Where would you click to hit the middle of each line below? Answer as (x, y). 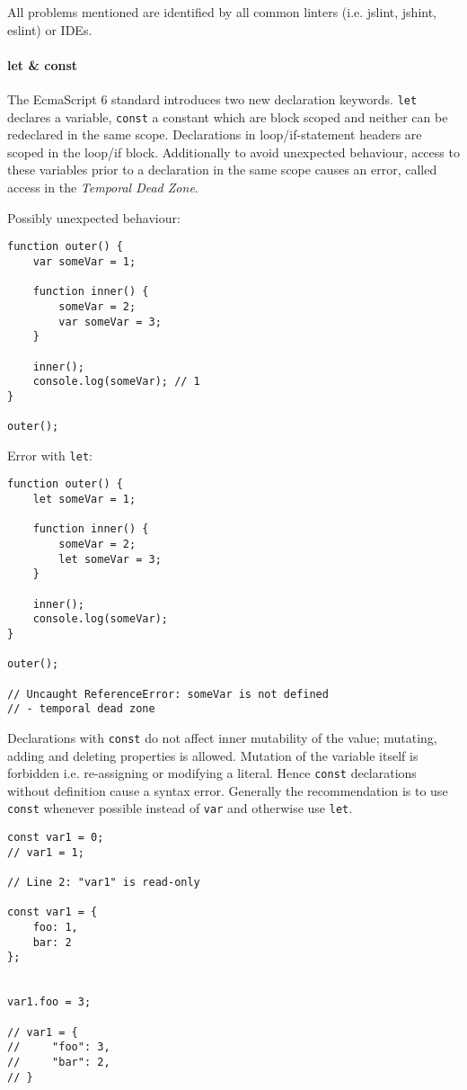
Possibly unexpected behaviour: (94, 217)
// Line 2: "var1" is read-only (104, 883)
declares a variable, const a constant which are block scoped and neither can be (228, 116)
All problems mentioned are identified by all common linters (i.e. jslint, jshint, (222, 12)
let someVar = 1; (84, 500)
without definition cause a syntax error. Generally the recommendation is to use (228, 790)
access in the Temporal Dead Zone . (103, 188)
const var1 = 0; (56, 838)
